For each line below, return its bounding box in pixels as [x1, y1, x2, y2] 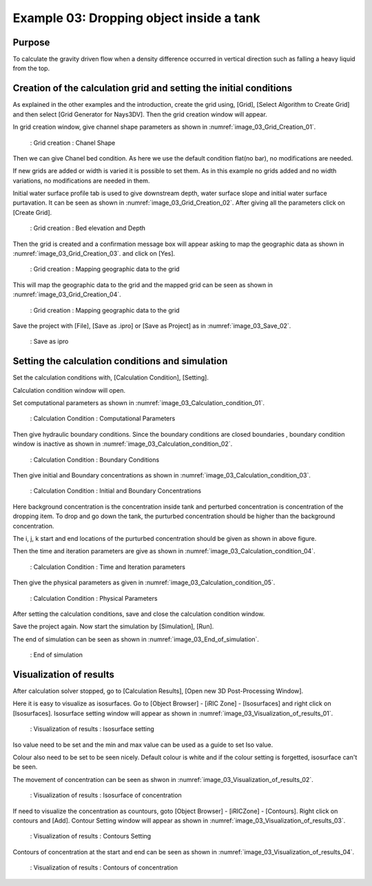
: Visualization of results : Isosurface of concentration [30, 791, 182, 799]
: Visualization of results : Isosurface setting [30, 725, 154, 733]
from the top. [12, 64, 50, 72]
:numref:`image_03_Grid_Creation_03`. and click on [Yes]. [12, 249, 176, 258]
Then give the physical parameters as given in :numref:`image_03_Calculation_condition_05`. [12, 579, 276, 587]
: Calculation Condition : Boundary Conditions [30, 455, 160, 464]
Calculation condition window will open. [12, 386, 126, 394]
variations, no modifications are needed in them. [12, 176, 150, 185]
